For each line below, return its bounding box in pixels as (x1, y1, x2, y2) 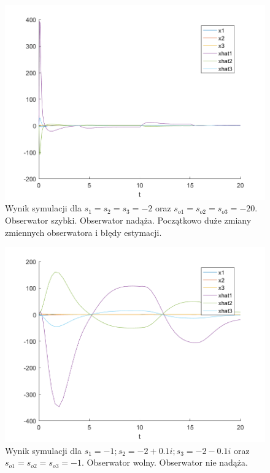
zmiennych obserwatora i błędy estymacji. (5, 225, 162, 238)
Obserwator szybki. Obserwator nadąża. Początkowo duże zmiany (5, 214, 252, 227)
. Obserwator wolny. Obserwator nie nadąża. (81, 456, 248, 469)
